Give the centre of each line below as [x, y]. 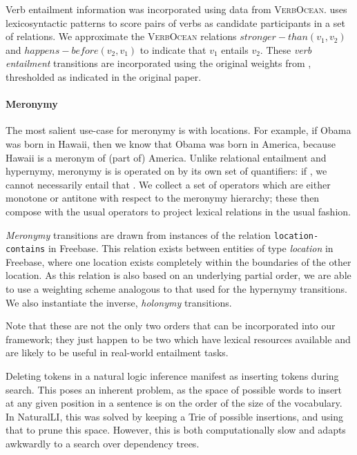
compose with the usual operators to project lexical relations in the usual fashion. [178, 211]
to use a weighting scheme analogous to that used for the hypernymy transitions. [176, 289]
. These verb [286, 49]
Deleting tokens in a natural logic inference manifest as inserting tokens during [172, 375]
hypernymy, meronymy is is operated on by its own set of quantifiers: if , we [166, 171]
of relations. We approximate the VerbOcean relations [121, 36]
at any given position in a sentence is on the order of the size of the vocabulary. [174, 403]
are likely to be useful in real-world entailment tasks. [117, 352]
